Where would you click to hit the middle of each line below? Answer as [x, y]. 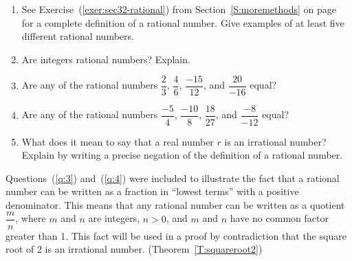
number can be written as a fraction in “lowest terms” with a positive [152, 191]
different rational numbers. [78, 36]
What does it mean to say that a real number [118, 141]
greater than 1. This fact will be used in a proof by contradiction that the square [176, 235]
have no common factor [279, 218]
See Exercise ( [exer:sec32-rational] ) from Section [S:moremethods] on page [179, 9]
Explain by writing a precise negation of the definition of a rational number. [182, 155]
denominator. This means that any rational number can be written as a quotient [175, 204]
